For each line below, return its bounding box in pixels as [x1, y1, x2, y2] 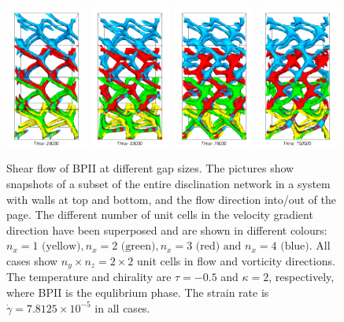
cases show [6, 252, 58, 268]
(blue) [280, 241, 309, 253]
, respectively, [268, 268, 335, 285]
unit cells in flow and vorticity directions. [137, 252, 335, 268]
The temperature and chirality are [6, 268, 172, 285]
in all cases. [94, 299, 150, 316]
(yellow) [42, 241, 81, 253]
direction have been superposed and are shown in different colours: [6, 221, 327, 238]
